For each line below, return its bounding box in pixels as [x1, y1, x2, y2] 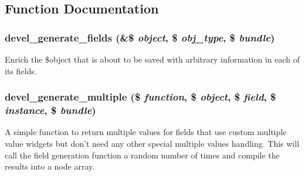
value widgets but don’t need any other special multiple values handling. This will [5, 137, 300, 149]
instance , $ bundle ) [5, 103, 96, 118]
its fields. [5, 64, 37, 77]
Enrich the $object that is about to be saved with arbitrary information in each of [5, 53, 300, 65]
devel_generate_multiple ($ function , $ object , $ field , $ [5, 89, 276, 104]
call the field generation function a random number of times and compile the [5, 149, 280, 161]
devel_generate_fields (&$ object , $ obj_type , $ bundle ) [5, 30, 275, 44]
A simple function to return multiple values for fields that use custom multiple [5, 126, 287, 138]
